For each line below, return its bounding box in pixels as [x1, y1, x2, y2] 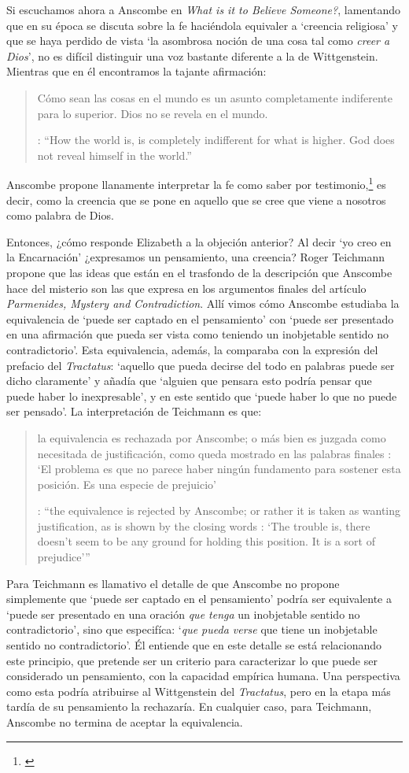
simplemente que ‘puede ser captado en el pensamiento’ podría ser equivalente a [6, 590, 392, 607]
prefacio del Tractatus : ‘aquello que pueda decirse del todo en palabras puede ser [6, 357, 395, 373]
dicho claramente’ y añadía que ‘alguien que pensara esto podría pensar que [6, 372, 372, 389]
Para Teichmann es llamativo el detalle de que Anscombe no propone [6, 575, 340, 591]
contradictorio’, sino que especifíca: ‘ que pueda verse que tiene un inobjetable [6, 621, 378, 638]
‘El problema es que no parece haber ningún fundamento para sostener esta [37, 460, 401, 477]
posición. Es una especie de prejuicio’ [37, 475, 216, 492]
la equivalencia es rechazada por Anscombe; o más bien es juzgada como [37, 429, 386, 446]
